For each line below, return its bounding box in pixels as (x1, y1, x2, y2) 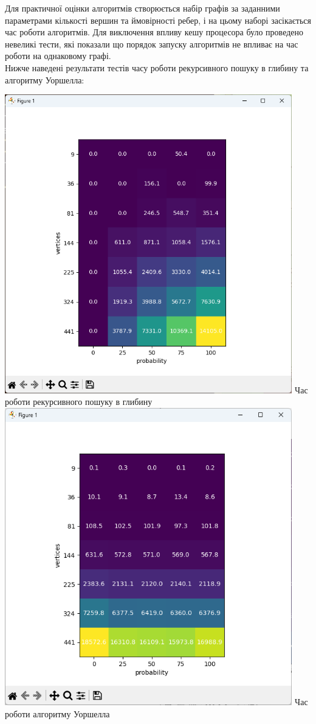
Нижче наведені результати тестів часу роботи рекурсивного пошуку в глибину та (5, 61, 309, 74)
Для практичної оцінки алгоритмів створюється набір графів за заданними (5, 2, 280, 14)
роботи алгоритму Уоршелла (5, 707, 110, 720)
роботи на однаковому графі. (5, 49, 111, 62)
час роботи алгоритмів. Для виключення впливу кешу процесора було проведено (5, 26, 303, 38)
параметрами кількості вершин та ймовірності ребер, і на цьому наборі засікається (5, 13, 311, 26)
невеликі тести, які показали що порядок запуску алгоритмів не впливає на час (5, 37, 298, 50)
